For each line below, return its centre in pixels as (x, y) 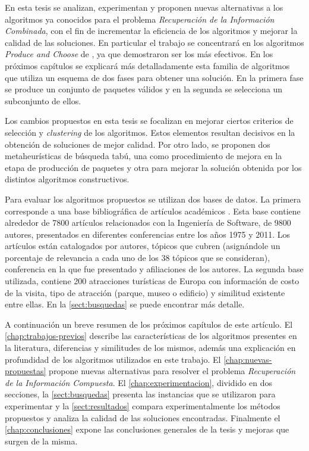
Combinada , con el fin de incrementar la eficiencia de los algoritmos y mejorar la (151, 31)
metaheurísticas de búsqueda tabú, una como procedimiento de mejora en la (144, 156)
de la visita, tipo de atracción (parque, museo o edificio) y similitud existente (145, 292)
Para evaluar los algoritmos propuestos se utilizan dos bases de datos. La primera (153, 199)
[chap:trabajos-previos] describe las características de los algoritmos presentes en (151, 336)
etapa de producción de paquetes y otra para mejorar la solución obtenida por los (153, 167)
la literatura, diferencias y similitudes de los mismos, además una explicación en (150, 348)
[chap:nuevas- (248, 359)
